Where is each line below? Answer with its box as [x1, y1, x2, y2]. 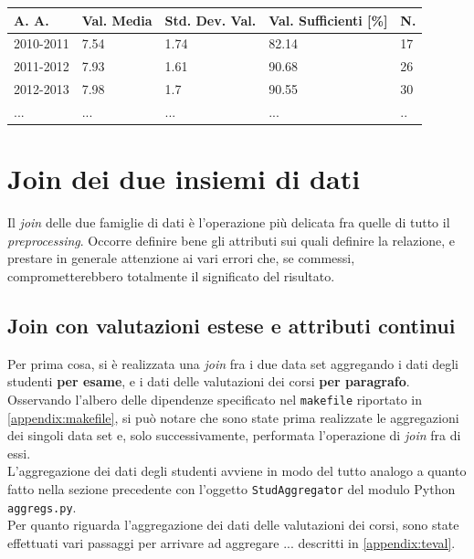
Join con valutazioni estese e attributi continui [7, 311, 456, 339]
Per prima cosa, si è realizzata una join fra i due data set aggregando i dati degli [7, 353, 459, 373]
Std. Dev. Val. [164, 10, 257, 29]
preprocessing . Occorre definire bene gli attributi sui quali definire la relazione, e [7, 230, 456, 249]
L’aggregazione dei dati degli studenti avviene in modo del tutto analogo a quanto [7, 461, 467, 480]
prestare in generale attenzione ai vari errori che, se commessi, [7, 248, 355, 268]
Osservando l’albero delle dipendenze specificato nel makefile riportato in [7, 389, 422, 408]
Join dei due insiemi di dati [7, 160, 361, 197]
